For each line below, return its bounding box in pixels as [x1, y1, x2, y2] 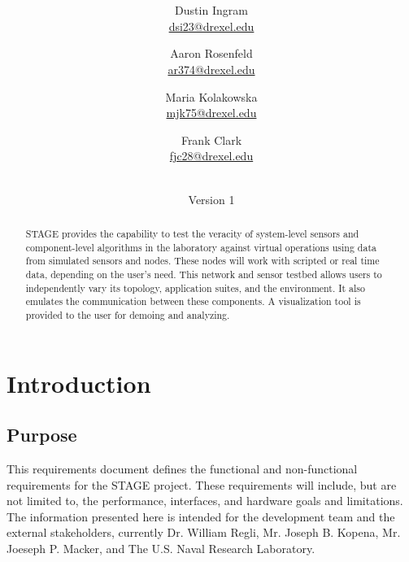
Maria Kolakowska [165, 88, 258, 105]
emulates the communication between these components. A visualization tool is [25, 294, 361, 308]
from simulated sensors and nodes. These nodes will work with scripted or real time [25, 254, 380, 268]
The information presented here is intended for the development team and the [7, 508, 395, 525]
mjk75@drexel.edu [166, 104, 257, 121]
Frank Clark [181, 131, 242, 148]
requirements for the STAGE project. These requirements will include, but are [7, 476, 397, 493]
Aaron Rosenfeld [170, 45, 253, 62]
